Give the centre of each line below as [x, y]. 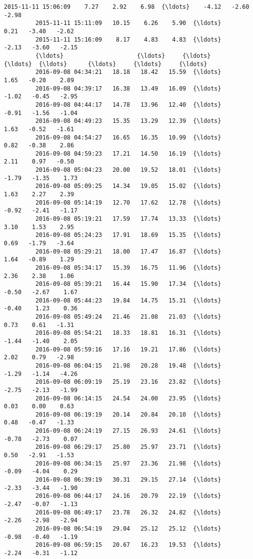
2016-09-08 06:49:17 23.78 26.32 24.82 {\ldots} [128, 512]
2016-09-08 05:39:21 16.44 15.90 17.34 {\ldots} [128, 284]
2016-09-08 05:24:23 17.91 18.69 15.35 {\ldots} [128, 235]
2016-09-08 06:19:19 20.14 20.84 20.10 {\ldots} [128, 414]
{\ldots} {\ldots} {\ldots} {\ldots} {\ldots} [106, 64]
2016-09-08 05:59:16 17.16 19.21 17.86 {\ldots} [128, 349]
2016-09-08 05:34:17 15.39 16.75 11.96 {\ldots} [128, 268]
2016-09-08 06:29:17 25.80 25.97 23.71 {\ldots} [128, 447]
